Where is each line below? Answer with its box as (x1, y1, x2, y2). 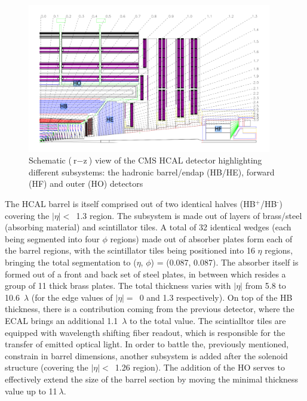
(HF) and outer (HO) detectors (29, 177, 143, 190)
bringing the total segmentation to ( (5, 255, 137, 268)
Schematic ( (29, 154, 72, 166)
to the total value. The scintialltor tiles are (129, 314, 286, 326)
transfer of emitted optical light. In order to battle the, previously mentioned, (5, 338, 289, 350)
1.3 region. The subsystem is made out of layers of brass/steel (76, 209, 302, 221)
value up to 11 (5, 384, 57, 397)
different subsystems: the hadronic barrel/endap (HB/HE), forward (29, 165, 275, 178)
